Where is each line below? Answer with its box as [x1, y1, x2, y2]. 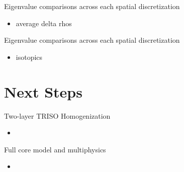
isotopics [16, 51, 43, 62]
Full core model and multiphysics [4, 144, 106, 154]
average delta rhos [16, 18, 72, 28]
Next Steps [4, 81, 82, 102]
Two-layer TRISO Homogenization [4, 110, 111, 121]
